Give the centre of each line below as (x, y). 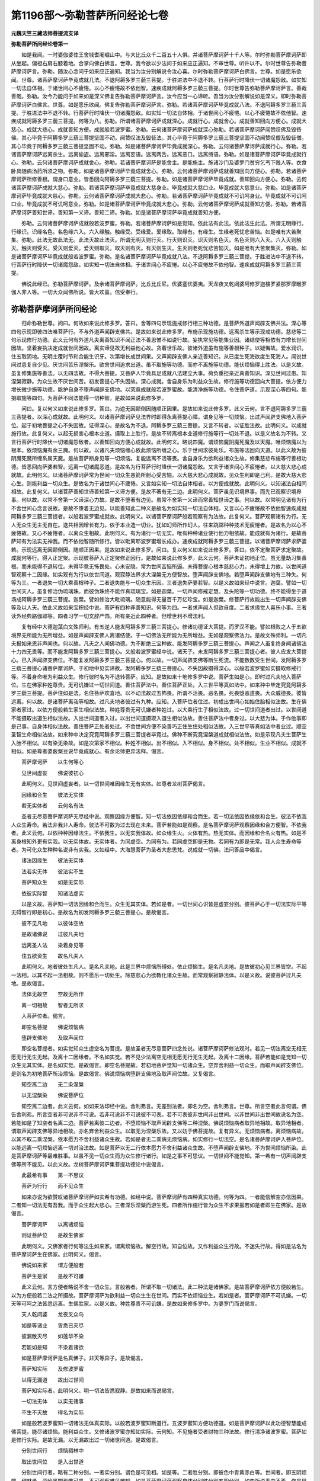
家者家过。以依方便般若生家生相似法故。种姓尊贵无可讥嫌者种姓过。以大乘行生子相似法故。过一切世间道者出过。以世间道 (159, 710)
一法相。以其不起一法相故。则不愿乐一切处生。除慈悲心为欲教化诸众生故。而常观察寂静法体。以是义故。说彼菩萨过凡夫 (156, 975)
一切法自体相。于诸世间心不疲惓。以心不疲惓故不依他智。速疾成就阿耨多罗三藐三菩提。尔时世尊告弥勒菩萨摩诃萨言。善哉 (159, 88)
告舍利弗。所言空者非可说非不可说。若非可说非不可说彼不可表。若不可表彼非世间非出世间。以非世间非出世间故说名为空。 (159, 1114)
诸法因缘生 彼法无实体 (52, 860)
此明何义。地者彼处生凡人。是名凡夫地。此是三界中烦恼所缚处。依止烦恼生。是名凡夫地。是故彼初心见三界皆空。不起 (164, 967)
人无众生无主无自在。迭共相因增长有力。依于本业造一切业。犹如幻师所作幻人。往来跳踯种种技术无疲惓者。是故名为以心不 (159, 525)
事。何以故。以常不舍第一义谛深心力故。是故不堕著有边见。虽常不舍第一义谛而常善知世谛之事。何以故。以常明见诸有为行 (159, 500)
